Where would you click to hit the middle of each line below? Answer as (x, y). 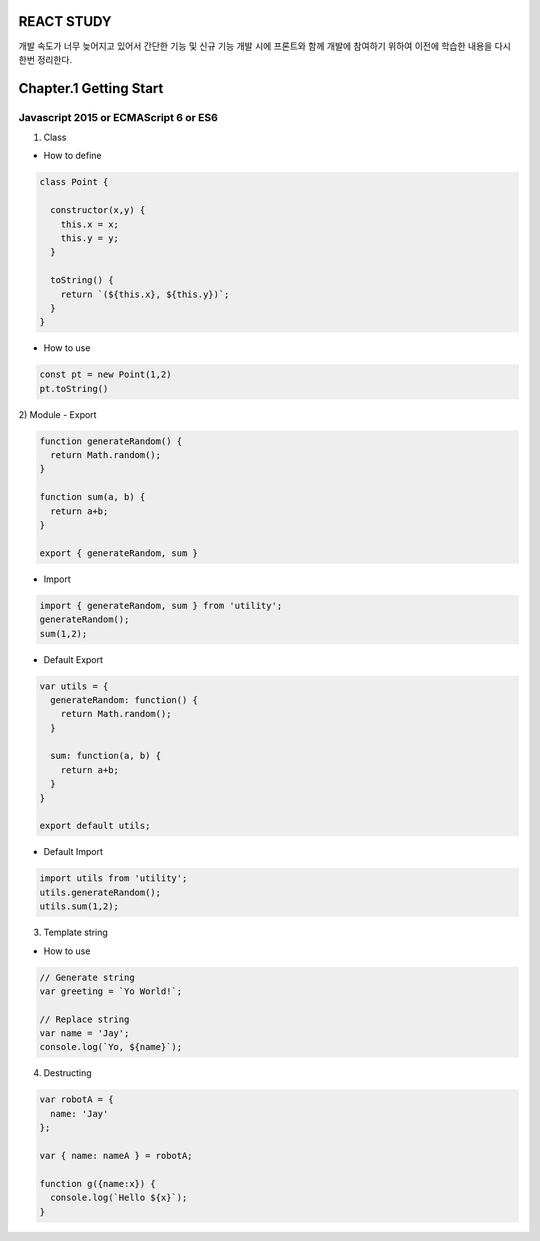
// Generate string (87, 977)
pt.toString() (74, 388)
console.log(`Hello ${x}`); (119, 1198)
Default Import (73, 852)
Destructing (67, 1073)
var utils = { (74, 686)
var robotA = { (76, 1099)
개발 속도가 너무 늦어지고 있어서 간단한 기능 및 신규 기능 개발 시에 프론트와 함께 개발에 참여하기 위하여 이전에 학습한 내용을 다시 (265, 46)
